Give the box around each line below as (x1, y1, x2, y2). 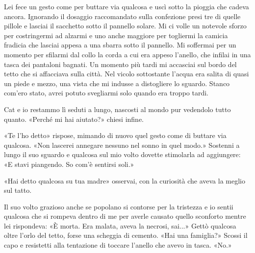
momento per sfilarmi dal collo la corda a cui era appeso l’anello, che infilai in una (4, 49, 251, 59)
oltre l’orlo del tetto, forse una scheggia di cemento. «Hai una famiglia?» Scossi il (4, 230, 248, 240)
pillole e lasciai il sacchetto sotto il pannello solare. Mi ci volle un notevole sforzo (4, 21, 247, 31)
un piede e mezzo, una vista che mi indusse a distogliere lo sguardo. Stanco (4, 78, 230, 88)
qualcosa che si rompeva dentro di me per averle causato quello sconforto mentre (4, 211, 246, 221)
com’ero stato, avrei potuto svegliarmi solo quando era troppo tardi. (4, 88, 208, 98)
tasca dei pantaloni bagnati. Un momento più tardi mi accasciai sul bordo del (4, 59, 237, 69)
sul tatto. (4, 185, 32, 195)
